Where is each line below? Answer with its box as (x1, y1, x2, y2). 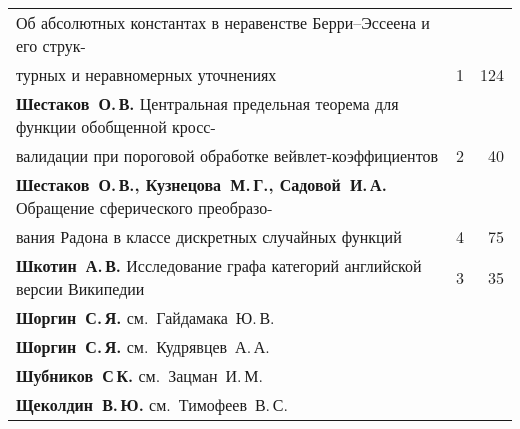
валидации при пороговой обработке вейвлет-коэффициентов (16, 144, 439, 167)
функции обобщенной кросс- (16, 115, 216, 138)
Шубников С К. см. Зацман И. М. (16, 364, 263, 387)
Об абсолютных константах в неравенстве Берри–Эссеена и (16, 11, 430, 34)
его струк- (16, 34, 86, 57)
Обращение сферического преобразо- (16, 196, 273, 219)
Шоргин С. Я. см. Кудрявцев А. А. (16, 335, 270, 358)
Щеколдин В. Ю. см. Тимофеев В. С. (16, 393, 288, 416)
